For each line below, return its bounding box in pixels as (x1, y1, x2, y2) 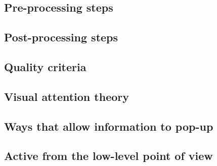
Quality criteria (4, 59, 86, 74)
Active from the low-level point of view (4, 148, 213, 163)
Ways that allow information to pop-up (4, 118, 213, 134)
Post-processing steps (4, 29, 118, 45)
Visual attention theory (4, 88, 129, 104)
